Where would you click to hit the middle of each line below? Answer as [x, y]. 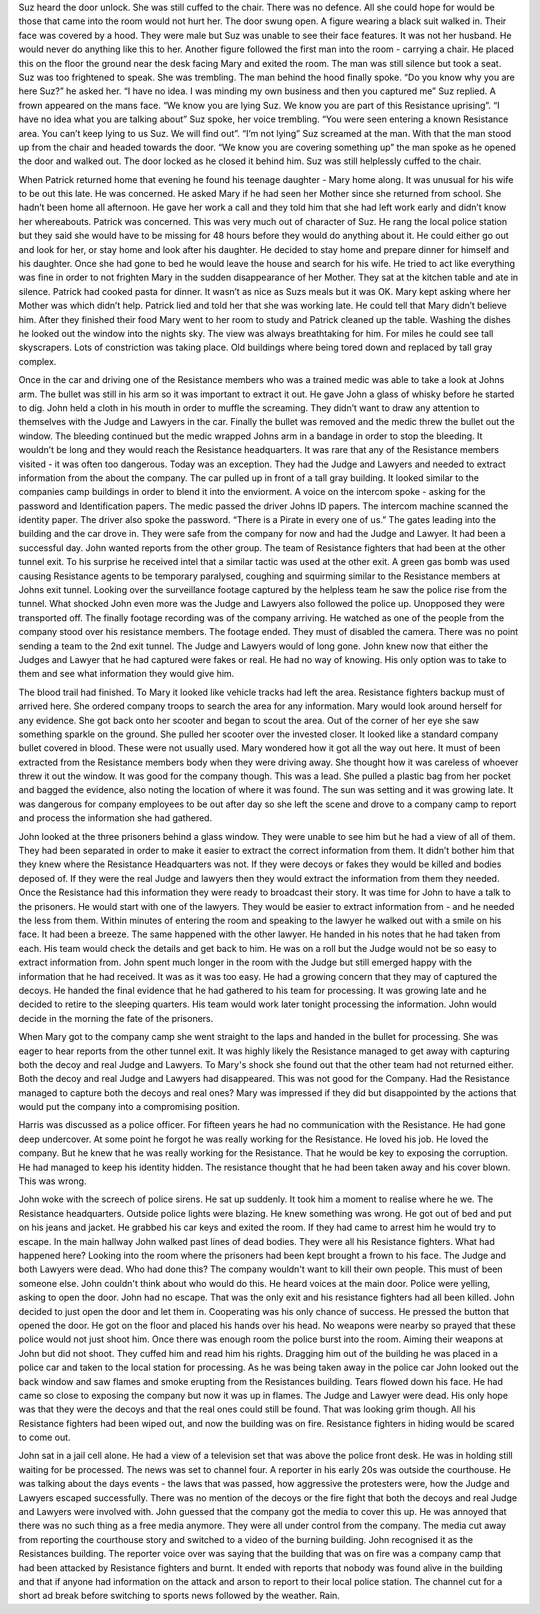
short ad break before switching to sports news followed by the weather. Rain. [179, 1596]
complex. [37, 361]
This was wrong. [52, 1181]
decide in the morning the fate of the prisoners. [116, 1018]
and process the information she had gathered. [115, 818]
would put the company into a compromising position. [129, 1107]
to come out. [44, 1437]
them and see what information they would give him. [126, 674]
